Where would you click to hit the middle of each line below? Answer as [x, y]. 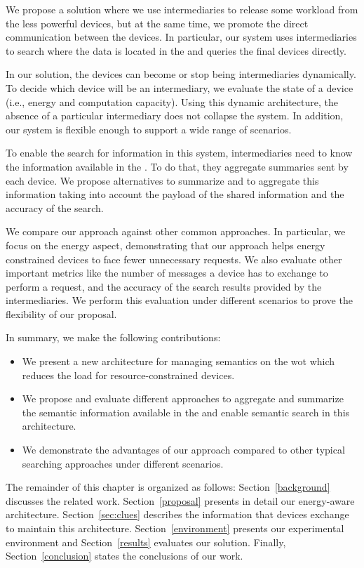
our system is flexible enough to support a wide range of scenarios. [149, 129]
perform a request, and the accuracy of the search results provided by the [164, 286]
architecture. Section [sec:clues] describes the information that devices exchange [177, 514]
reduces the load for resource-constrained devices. [128, 375]
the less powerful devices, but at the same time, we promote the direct [157, 23]
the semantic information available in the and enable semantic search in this [186, 412]
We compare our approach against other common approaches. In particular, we [176, 231]
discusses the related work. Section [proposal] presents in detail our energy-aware [180, 500]
